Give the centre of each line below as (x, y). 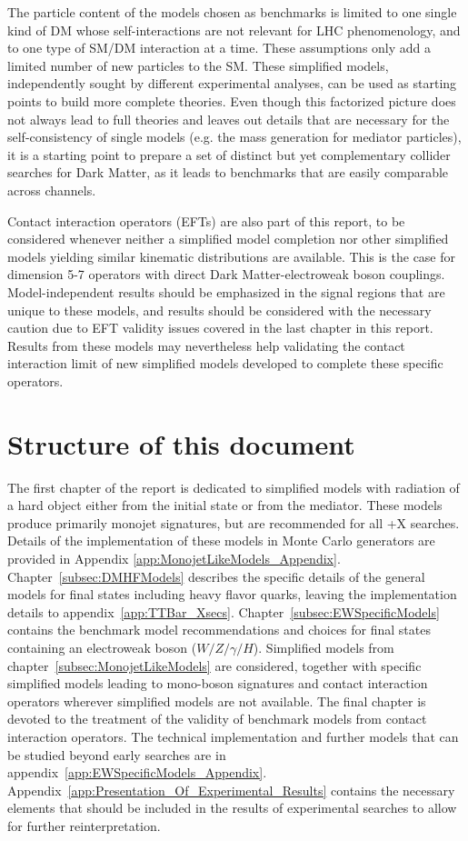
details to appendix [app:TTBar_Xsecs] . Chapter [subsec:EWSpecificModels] (224, 611)
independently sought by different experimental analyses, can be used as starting (232, 83)
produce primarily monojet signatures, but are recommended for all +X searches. (234, 522)
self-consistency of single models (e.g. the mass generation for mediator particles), (234, 137)
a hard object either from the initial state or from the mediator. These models (225, 505)
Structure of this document (181, 443)
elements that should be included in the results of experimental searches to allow (232, 808)
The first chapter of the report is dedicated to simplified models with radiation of (234, 487)
